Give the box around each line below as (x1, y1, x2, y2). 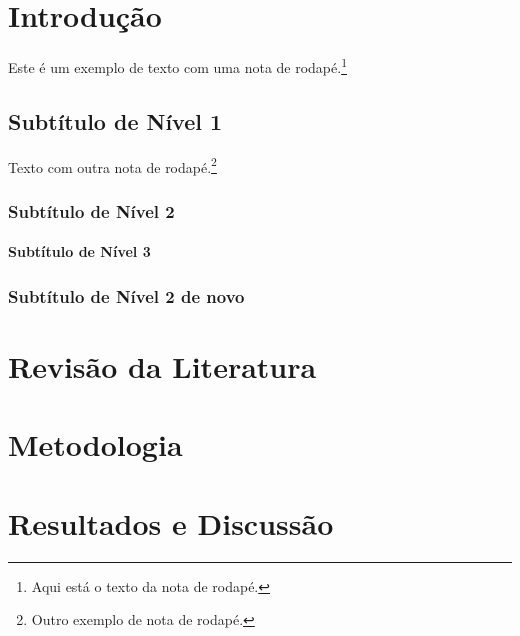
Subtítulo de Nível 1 (8, 105, 223, 136)
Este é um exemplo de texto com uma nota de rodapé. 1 (8, 54, 348, 77)
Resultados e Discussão (8, 502, 334, 543)
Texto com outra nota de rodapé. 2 (8, 153, 217, 177)
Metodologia (8, 424, 183, 465)
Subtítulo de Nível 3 (8, 241, 151, 262)
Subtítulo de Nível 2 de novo (8, 283, 245, 308)
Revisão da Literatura (8, 345, 317, 386)
